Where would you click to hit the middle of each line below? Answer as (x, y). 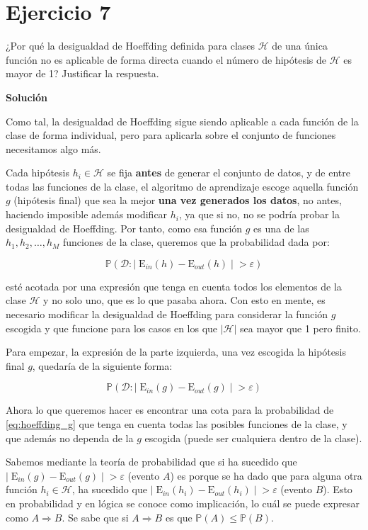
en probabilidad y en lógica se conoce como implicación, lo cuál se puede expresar (183, 503)
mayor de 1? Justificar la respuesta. (82, 73)
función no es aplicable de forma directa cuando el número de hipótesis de (166, 59)
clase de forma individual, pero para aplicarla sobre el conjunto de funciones (171, 135)
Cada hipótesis (38, 173)
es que (179, 517)
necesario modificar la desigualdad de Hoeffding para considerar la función (167, 314)
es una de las (281, 228)
